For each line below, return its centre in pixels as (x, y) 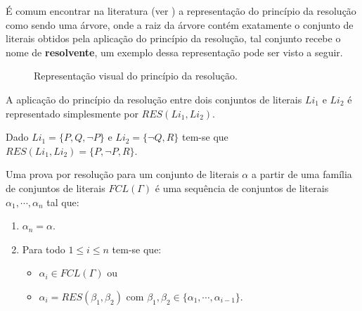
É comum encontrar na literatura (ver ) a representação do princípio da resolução (181, 11)
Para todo (44, 249)
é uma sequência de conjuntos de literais (242, 188)
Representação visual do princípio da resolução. (136, 76)
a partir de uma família (302, 174)
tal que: (63, 202)
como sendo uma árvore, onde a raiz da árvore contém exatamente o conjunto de (180, 24)
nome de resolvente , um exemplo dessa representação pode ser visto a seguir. (174, 52)
